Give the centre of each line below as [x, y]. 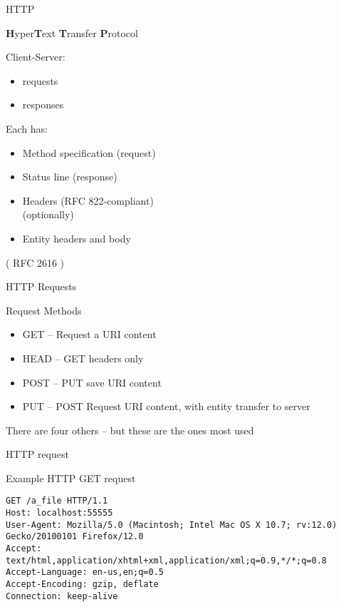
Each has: [27, 128]
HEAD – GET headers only [83, 358]
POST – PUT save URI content [92, 382]
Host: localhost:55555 [59, 513]
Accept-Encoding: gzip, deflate [82, 585]
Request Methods [44, 310]
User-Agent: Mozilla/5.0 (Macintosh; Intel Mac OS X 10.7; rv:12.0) [172, 525]
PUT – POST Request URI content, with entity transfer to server [166, 406]
